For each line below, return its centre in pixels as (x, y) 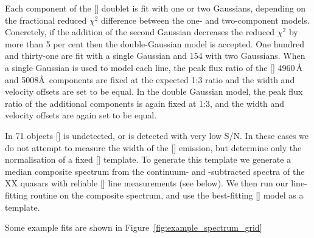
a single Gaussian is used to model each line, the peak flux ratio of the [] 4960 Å (154, 67)
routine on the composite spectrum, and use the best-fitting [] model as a (167, 195)
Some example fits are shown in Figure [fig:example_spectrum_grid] (134, 227)
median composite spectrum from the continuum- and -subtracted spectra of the (155, 171)
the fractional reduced (46, 20)
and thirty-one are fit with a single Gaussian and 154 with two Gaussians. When (155, 56)
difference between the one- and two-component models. (205, 20)
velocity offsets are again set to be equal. (81, 115)
